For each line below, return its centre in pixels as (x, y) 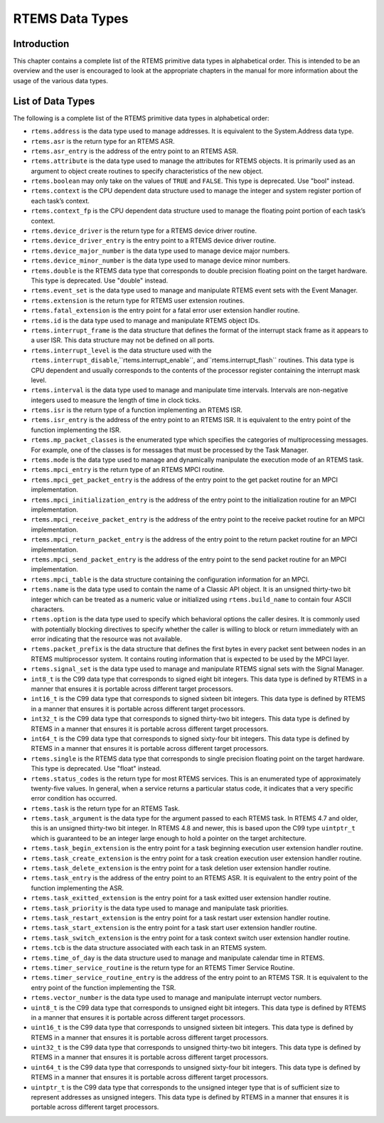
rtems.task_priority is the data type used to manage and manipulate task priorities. (160, 908)
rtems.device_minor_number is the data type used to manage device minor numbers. (161, 260)
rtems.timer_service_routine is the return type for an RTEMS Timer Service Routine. (163, 967)
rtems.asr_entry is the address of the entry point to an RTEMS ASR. (134, 151)
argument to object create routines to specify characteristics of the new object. (147, 171)
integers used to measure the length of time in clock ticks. (116, 400)
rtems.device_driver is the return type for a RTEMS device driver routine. (144, 231)
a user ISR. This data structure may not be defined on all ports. (123, 340)
